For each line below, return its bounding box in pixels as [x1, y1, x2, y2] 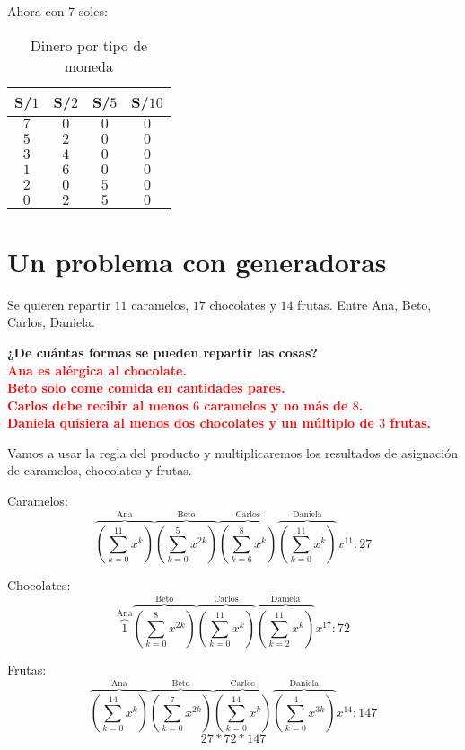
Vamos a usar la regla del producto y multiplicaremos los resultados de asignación [7, 443, 458, 462]
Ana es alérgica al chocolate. [7, 360, 187, 379]
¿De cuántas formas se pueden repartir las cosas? [7, 342, 318, 361]
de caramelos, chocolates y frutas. [7, 461, 192, 480]
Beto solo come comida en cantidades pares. [7, 378, 285, 397]
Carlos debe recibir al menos [7, 395, 189, 414]
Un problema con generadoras [7, 243, 387, 279]
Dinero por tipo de [30, 34, 148, 56]
